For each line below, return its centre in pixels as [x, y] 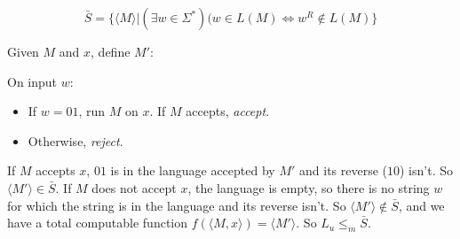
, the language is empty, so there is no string [309, 187]
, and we [421, 205]
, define [111, 51]
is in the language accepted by [193, 170]
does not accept [134, 187]
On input [32, 81]
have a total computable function [98, 223]
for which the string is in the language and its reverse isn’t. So [177, 205]
